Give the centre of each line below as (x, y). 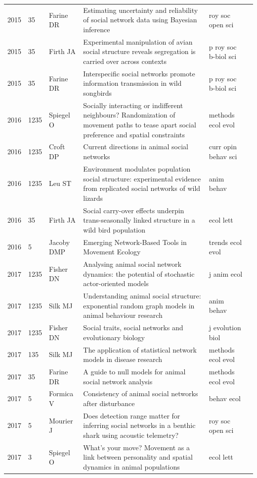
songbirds (98, 93)
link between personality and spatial (138, 457)
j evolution (225, 328)
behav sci (223, 156)
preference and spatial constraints (134, 134)
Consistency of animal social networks (141, 393)
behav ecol (225, 398)
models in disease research (123, 359)
